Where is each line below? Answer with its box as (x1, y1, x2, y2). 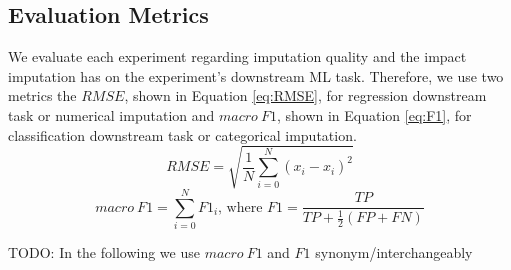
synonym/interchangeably (315, 241, 473, 262)
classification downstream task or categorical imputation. (8, 124, 357, 145)
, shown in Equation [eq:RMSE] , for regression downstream (124, 85, 487, 106)
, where (218, 200, 263, 215)
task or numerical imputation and (8, 104, 215, 125)
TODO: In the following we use (8, 241, 200, 262)
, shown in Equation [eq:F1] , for (276, 104, 472, 125)
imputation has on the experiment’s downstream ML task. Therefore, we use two (8, 65, 504, 86)
